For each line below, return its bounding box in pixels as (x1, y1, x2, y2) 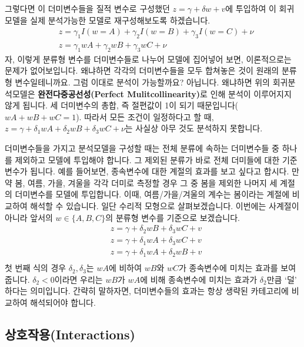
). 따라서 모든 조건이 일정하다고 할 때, (76, 110, 214, 123)
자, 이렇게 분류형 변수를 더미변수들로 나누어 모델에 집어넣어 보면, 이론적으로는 (5, 52, 292, 65)
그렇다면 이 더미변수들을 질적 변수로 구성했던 (5, 2, 170, 14)
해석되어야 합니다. (30, 296, 96, 309)
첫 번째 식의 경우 (5, 262, 66, 274)
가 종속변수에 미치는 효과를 (179, 262, 278, 274)
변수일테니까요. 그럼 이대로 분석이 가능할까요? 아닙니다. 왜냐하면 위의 (15, 76, 270, 88)
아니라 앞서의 (5, 211, 53, 223)
